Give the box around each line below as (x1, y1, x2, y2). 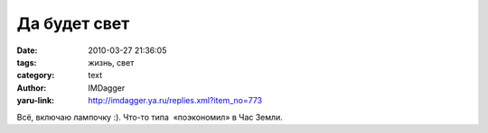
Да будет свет (16, 13, 130, 33)
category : (16, 70, 55, 81)
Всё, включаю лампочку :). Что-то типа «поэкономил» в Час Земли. (16, 111, 284, 122)
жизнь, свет (88, 57, 135, 67)
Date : (16, 45, 38, 56)
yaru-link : (16, 95, 54, 106)
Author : (16, 82, 47, 93)
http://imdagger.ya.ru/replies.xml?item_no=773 (88, 95, 262, 106)
